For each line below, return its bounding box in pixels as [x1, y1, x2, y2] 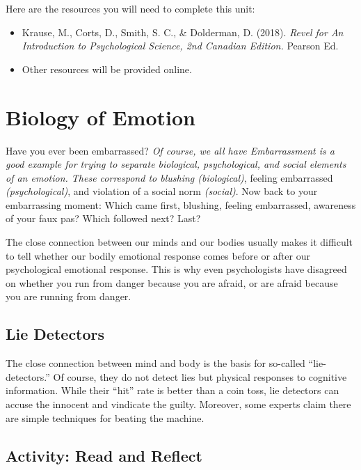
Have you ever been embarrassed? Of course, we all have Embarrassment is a [6, 143, 335, 157]
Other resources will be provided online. [22, 61, 192, 76]
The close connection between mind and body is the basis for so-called [6, 356, 305, 370]
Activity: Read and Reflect [6, 444, 202, 466]
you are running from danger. [6, 289, 131, 304]
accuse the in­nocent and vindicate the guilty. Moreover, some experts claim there [6, 397, 351, 412]
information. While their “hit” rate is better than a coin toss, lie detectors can [6, 383, 339, 398]
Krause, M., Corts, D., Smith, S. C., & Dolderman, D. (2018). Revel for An [22, 24, 344, 39]
